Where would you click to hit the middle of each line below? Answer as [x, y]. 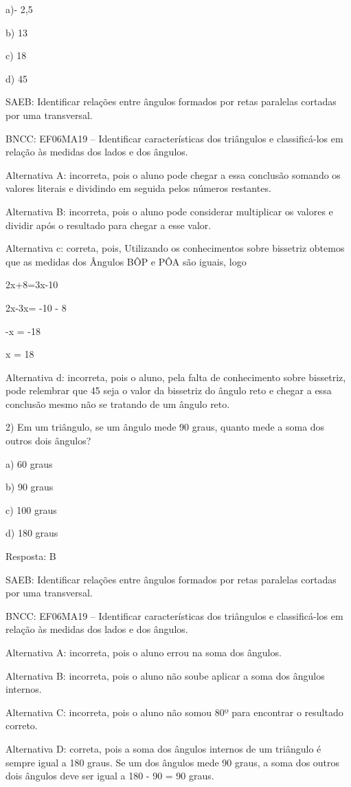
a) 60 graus [29, 463]
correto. [22, 725]
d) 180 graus [32, 533]
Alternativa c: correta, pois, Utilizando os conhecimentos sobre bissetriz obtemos [175, 248]
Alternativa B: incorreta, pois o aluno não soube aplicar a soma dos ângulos [165, 675]
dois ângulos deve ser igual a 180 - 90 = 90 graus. [110, 776]
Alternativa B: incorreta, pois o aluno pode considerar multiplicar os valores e [169, 211]
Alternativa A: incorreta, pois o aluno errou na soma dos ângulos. [144, 652]
